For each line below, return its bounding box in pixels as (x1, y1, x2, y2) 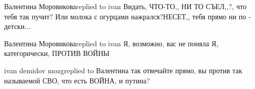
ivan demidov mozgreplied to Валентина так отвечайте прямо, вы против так (4, 65, 242, 75)
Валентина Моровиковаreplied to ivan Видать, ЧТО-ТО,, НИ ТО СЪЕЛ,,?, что (4, 1, 247, 11)
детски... (4, 21, 31, 32)
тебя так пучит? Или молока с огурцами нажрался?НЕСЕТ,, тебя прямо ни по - (4, 11, 251, 21)
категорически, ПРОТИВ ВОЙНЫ (4, 48, 110, 58)
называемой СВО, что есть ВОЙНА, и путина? (4, 75, 150, 85)
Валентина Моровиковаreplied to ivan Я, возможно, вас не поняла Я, (4, 38, 218, 48)
